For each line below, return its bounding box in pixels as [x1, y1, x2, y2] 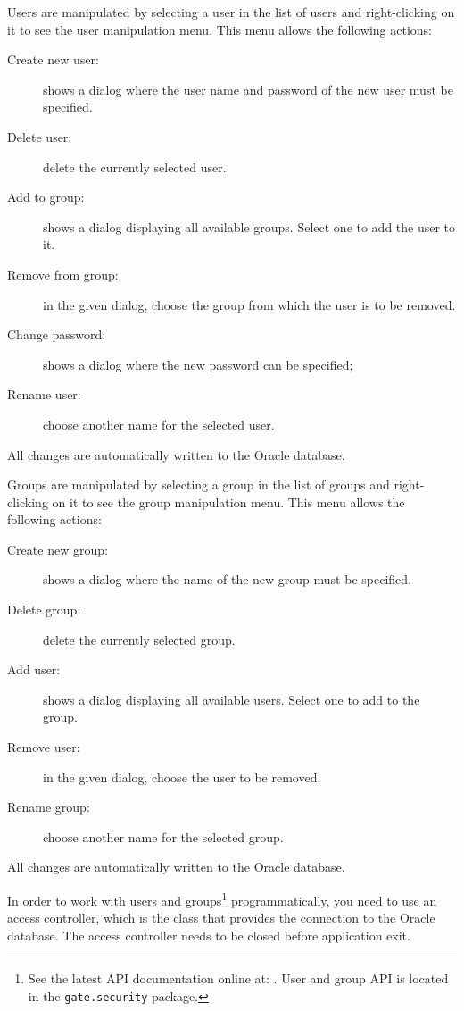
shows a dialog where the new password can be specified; [43, 355, 353, 373]
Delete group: [7, 600, 81, 619]
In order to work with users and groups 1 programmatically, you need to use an [7, 889, 437, 909]
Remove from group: [7, 264, 119, 283]
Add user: [7, 660, 61, 679]
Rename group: [7, 798, 90, 816]
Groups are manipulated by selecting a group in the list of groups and [7, 475, 390, 494]
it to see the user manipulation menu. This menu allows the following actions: [7, 20, 433, 38]
